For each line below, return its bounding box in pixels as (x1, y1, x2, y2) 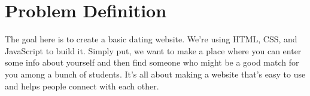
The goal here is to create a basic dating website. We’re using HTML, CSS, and (5, 33, 297, 45)
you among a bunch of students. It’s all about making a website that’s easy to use (5, 67, 306, 80)
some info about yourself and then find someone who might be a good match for (5, 56, 299, 69)
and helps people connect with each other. (5, 79, 159, 92)
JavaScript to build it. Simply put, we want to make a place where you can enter (5, 44, 302, 57)
